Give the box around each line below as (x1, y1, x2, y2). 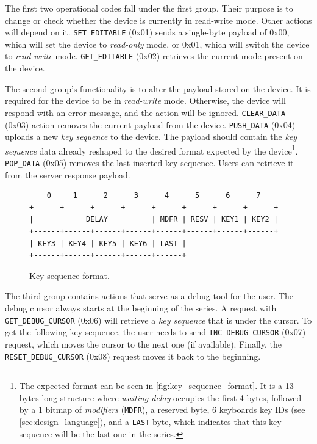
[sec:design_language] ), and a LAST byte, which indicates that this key (19, 415, 282, 428)
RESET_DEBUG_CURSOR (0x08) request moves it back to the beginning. (5, 349, 261, 362)
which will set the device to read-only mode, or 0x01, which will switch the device (5, 37, 310, 50)
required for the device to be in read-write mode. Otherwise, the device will (5, 94, 286, 107)
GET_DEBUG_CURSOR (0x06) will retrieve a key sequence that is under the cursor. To (5, 313, 312, 326)
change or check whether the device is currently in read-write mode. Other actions (5, 13, 312, 26)
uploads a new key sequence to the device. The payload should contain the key (5, 130, 297, 143)
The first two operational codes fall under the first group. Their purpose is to (5, 2, 293, 14)
